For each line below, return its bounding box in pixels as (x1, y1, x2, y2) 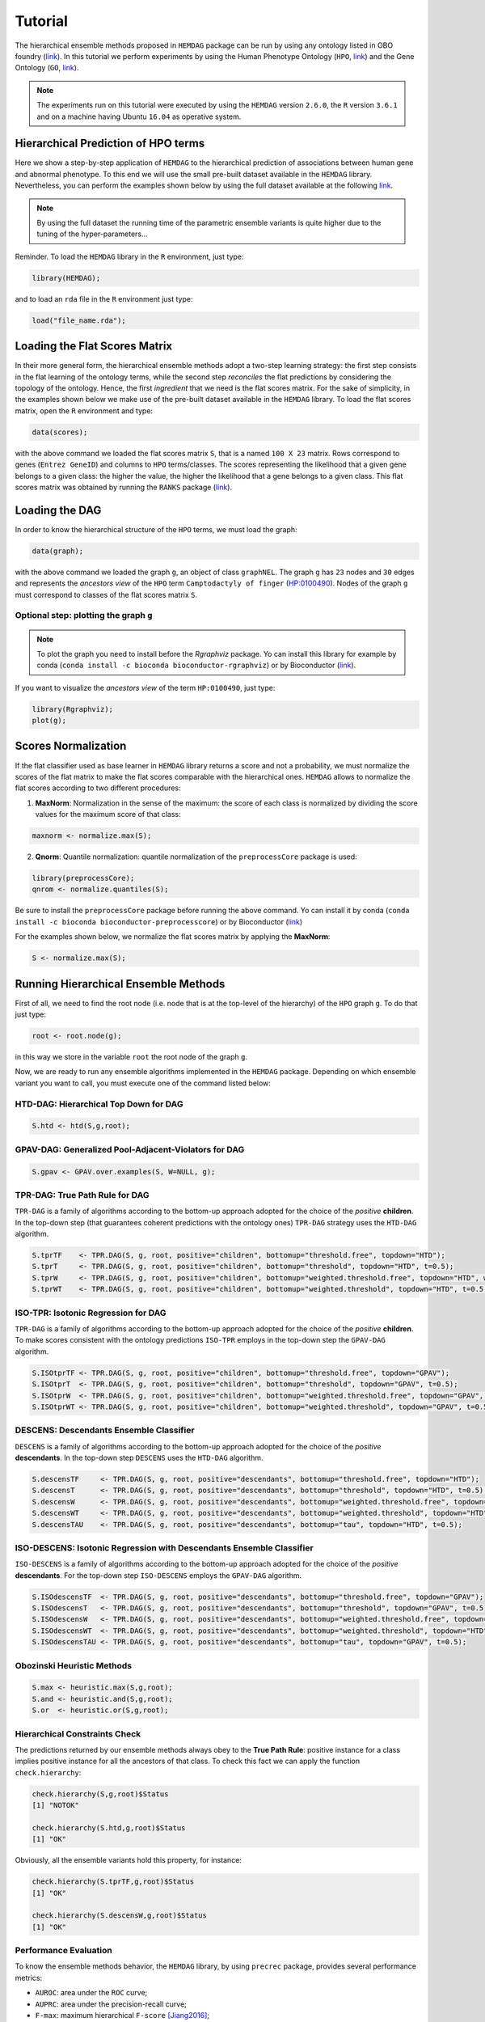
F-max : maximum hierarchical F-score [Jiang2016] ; (35, 2011, 210, 2020)
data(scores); (32, 427, 88, 437)
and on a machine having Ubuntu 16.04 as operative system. (36, 112, 242, 121)
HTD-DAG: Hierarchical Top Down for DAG (15, 1098, 183, 1110)
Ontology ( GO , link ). (15, 63, 79, 73)
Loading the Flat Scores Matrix (15, 340, 173, 353)
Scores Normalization (15, 739, 127, 753)
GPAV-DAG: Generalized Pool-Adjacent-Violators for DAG (15, 1144, 245, 1155)
